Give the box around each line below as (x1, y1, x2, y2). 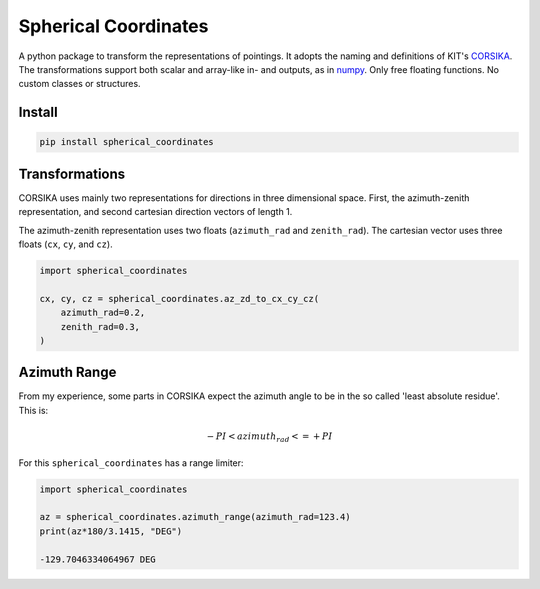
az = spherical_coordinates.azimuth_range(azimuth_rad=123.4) (39, 511, 351, 523)
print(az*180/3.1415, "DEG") (39, 525, 183, 537)
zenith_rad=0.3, (60, 321, 140, 332)
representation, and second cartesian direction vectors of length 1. (18, 206, 293, 218)
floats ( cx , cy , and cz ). (18, 238, 114, 250)
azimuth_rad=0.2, (60, 307, 146, 319)
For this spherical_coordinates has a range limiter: (18, 456, 244, 469)
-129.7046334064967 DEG (39, 553, 157, 565)
